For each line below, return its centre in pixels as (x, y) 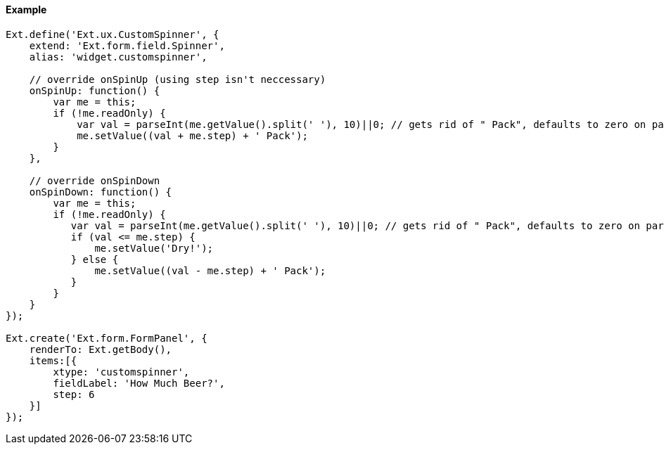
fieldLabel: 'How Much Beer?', (139, 383)
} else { (95, 259)
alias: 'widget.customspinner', (118, 57)
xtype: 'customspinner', (121, 372)
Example (26, 9)
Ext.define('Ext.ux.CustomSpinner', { (113, 34)
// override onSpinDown (95, 180)
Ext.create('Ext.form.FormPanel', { (107, 338)
